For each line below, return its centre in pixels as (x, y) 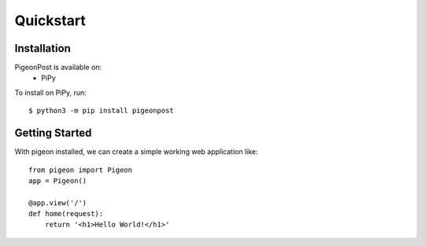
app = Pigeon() (58, 180)
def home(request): (66, 214)
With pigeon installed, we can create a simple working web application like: (137, 152)
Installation (42, 48)
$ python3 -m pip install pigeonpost (102, 111)
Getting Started (53, 133)
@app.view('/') (58, 203)
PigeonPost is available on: (58, 68)
